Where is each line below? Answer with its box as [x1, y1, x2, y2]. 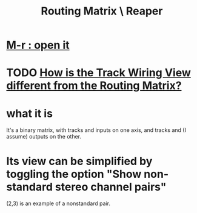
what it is [6, 106, 53, 120]
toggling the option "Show [6, 167, 142, 181]
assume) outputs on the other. [6, 133, 82, 140]
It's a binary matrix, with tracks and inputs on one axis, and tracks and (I [6, 126, 187, 134]
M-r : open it [6, 38, 70, 52]
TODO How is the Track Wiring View [6, 66, 191, 80]
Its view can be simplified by [6, 154, 153, 168]
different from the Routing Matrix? [6, 79, 182, 93]
